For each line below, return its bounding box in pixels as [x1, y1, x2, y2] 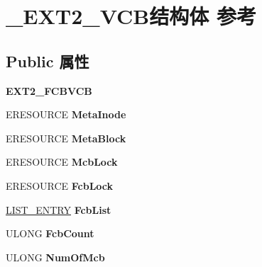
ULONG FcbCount [6, 226, 94, 241]
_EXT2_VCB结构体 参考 [6, 1, 256, 30]
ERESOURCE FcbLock [6, 178, 114, 193]
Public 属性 [6, 50, 89, 72]
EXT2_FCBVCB [6, 83, 92, 98]
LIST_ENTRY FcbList [6, 202, 111, 217]
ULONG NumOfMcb [6, 249, 105, 264]
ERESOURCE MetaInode [6, 107, 126, 122]
